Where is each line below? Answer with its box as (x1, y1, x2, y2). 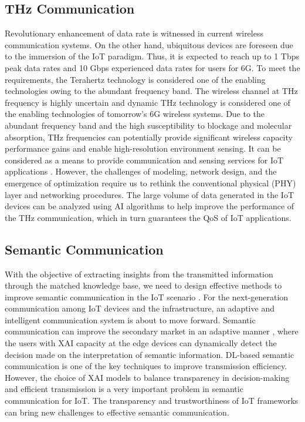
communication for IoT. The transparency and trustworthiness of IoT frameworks (5, 394, 299, 407)
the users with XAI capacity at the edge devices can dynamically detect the (5, 337, 277, 349)
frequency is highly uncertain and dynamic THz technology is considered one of (5, 96, 290, 108)
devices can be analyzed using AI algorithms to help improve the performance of (5, 200, 294, 212)
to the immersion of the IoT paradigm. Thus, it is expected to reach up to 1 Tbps (5, 50, 300, 62)
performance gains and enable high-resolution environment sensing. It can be (5, 142, 281, 155)
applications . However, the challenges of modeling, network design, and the (5, 165, 277, 177)
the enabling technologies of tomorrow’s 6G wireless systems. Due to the (5, 108, 265, 120)
